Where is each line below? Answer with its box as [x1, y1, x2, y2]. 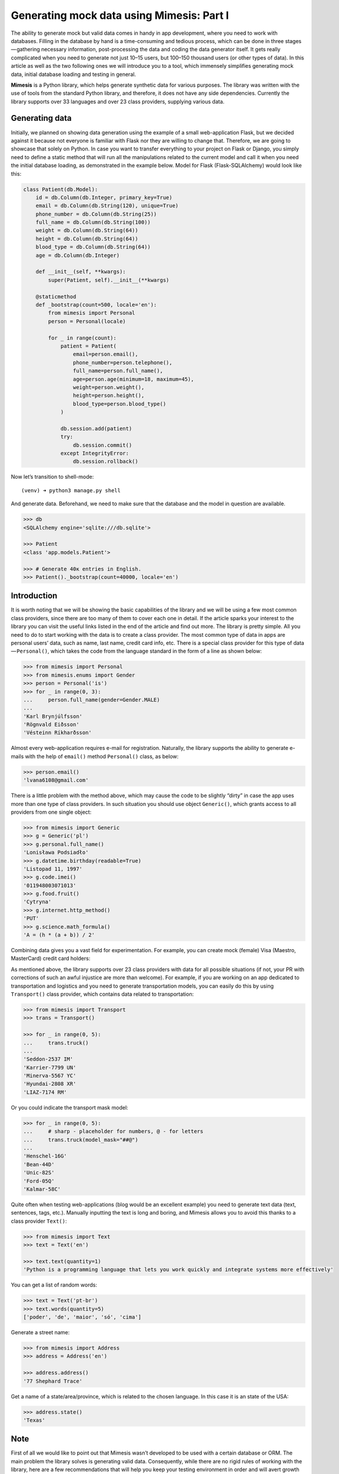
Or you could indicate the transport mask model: [11, 1104, 129, 1111]
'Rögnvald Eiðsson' [23, 721, 79, 728]
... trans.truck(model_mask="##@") [23, 1136, 138, 1143]
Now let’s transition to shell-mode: [11, 473, 94, 481]
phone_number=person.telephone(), [72, 359, 173, 366]
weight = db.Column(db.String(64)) [35, 227, 138, 234]
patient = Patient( [60, 343, 117, 349]
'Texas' [23, 1417, 45, 1423]
